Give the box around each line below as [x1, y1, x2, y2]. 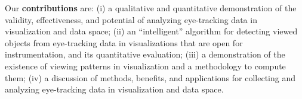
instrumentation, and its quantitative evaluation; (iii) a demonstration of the [5, 48, 285, 60]
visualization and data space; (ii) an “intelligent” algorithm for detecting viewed [5, 25, 298, 37]
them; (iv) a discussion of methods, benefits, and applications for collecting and [5, 71, 296, 84]
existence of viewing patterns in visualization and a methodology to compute [5, 59, 286, 72]
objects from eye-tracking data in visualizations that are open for [5, 36, 243, 49]
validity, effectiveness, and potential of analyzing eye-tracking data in [5, 13, 257, 25]
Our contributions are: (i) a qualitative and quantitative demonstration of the [5, 2, 297, 14]
